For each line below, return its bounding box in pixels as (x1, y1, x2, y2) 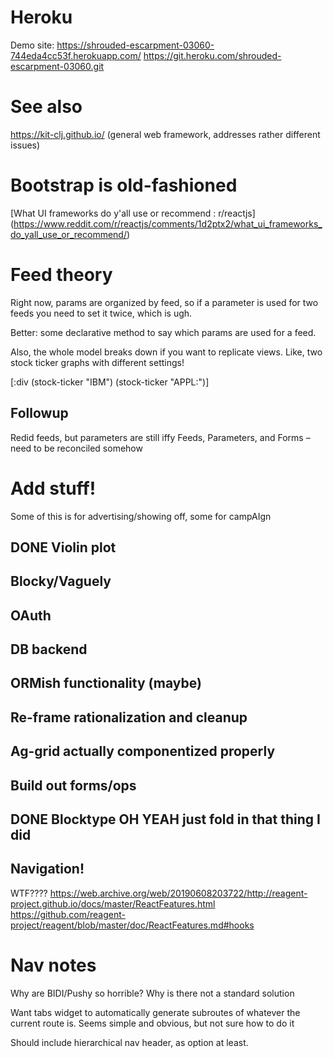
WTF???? (10, 887, 48, 899)
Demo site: (10, 39, 55, 51)
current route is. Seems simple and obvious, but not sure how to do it (10, 1017, 295, 1029)
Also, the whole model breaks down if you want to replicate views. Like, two (10, 346, 323, 358)
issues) (10, 139, 41, 151)
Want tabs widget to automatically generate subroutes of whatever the (10, 1006, 301, 1018)
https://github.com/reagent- (10, 908, 126, 920)
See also (10, 96, 83, 118)
